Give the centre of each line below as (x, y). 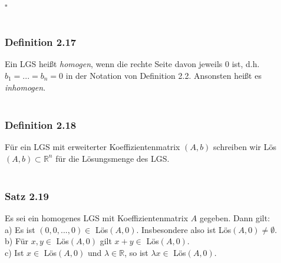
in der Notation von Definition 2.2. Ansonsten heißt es (163, 75)
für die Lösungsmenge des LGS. (113, 158)
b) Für (17, 241)
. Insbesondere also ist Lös (184, 229)
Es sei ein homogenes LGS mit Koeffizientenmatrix (97, 218)
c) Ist (14, 252)
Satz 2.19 (27, 196)
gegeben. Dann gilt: (235, 218)
